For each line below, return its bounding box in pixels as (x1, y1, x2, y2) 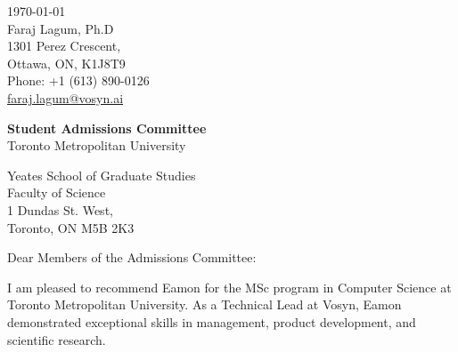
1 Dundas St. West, (7, 200, 113, 219)
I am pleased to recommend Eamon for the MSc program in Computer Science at (7, 277, 452, 296)
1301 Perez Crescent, (7, 36, 121, 55)
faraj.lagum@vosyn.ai (7, 88, 124, 107)
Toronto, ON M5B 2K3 (7, 218, 135, 236)
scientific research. (7, 330, 106, 348)
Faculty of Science (7, 183, 106, 202)
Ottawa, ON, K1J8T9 (7, 53, 126, 72)
